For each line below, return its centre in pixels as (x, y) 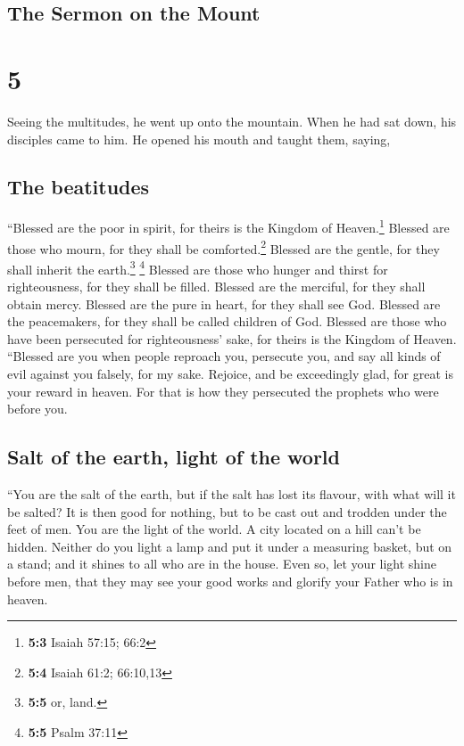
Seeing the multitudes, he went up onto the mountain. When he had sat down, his (232, 121)
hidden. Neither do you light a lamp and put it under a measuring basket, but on (230, 546)
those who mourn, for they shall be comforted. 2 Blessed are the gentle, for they (224, 247)
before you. (37, 409)
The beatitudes (79, 187)
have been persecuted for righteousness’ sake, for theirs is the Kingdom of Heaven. (232, 338)
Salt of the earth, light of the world (174, 457)
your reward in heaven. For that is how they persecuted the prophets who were (223, 391)
